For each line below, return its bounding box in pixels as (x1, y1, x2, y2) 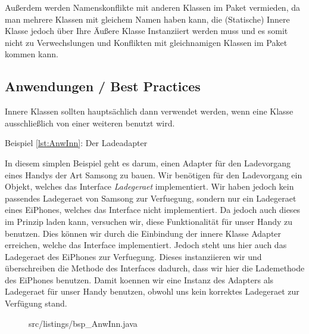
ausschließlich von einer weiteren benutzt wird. (5, 116, 175, 129)
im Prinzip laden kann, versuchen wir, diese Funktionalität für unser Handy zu (5, 215, 293, 227)
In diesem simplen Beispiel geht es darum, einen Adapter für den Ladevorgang (5, 156, 291, 169)
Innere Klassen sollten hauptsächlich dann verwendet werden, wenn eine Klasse (5, 105, 294, 117)
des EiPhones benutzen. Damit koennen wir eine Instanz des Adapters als (5, 273, 274, 286)
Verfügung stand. (5, 297, 67, 310)
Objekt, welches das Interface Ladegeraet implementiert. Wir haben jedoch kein (5, 180, 294, 193)
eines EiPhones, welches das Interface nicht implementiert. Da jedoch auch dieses (5, 203, 301, 216)
